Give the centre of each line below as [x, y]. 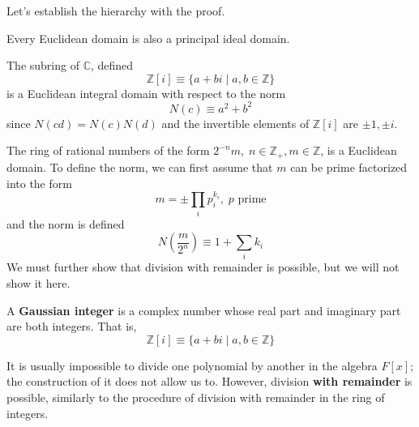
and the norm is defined [66, 223]
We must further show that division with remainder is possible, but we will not [203, 267]
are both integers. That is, [72, 326]
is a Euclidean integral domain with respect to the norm [146, 93]
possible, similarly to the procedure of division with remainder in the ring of [196, 397]
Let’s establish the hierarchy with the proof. [116, 11]
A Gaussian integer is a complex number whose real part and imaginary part [204, 310]
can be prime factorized [349, 167]
